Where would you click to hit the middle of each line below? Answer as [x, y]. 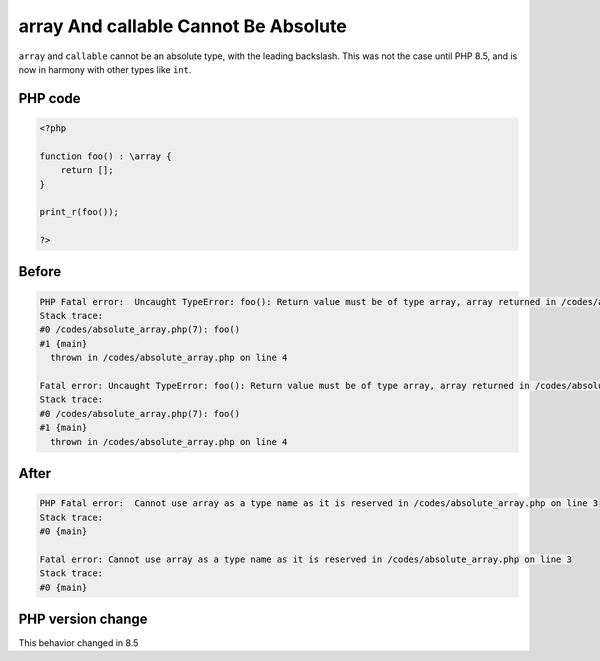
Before [40, 271]
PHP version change [83, 618]
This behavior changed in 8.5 [78, 643]
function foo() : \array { [105, 156]
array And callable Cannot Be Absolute [182, 26]
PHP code [49, 98]
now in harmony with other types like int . [105, 69]
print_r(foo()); [79, 212]
